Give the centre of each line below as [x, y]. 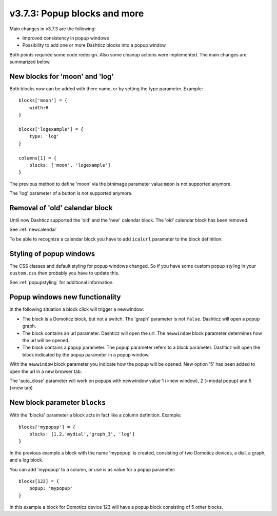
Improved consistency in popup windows [66, 38]
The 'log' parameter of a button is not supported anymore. [71, 193]
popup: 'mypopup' [51, 488]
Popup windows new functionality [65, 297]
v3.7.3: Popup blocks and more [77, 13]
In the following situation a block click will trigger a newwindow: [77, 309]
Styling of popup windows [52, 254]
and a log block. [26, 460]
